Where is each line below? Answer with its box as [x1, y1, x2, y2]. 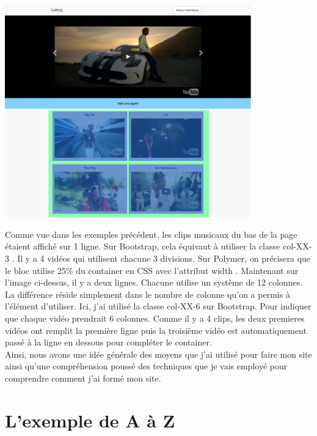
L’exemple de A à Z [5, 407, 175, 432]
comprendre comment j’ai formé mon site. [5, 371, 161, 384]
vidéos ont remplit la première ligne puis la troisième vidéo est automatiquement [5, 323, 307, 336]
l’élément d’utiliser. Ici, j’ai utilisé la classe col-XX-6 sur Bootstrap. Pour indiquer [5, 300, 312, 312]
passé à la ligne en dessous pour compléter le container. [5, 336, 212, 349]
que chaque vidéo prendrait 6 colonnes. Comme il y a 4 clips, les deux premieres [5, 312, 305, 325]
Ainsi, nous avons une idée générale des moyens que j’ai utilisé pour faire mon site [5, 347, 312, 360]
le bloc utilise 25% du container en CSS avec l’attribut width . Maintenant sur [5, 264, 299, 276]
